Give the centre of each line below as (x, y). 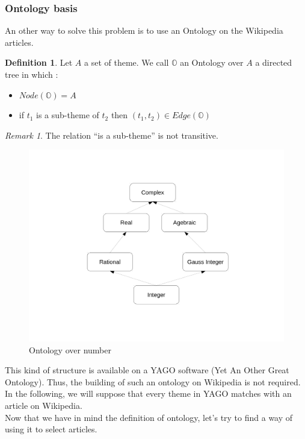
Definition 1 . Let (39, 62)
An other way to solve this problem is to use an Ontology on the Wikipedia (144, 30)
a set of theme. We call (127, 62)
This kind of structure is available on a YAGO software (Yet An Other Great (147, 370)
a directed (274, 62)
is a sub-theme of (68, 115)
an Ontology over (212, 62)
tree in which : (32, 74)
